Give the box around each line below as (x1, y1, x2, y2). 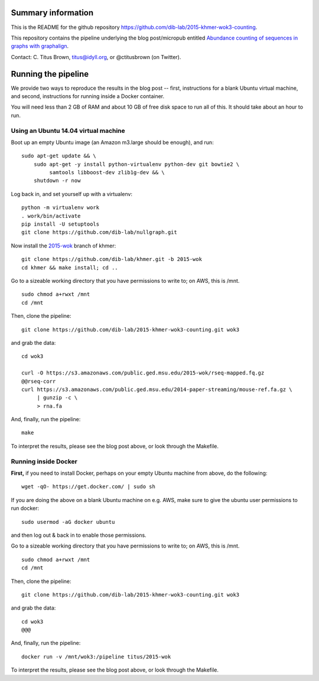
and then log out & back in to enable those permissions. (11, 532, 147, 539)
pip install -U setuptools (21, 221, 100, 227)
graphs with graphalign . (11, 43, 69, 50)
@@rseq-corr (21, 378, 56, 385)
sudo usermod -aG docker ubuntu (21, 519, 115, 525)
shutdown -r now (33, 177, 81, 184)
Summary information (11, 8, 94, 18)
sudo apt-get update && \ (21, 152, 97, 159)
